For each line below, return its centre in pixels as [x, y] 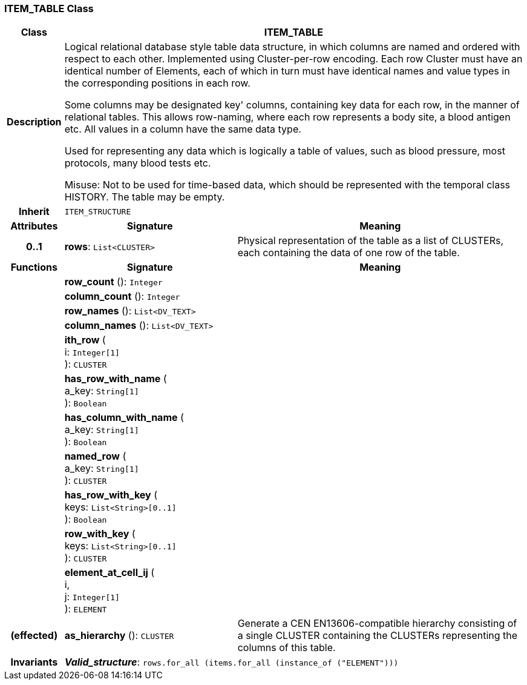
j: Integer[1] [92, 597]
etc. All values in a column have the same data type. [183, 129]
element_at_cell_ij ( [110, 573]
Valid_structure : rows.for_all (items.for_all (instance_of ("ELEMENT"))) [231, 662]
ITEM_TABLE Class [49, 8]
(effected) [34, 636]
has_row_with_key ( [111, 495]
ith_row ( [85, 340]
